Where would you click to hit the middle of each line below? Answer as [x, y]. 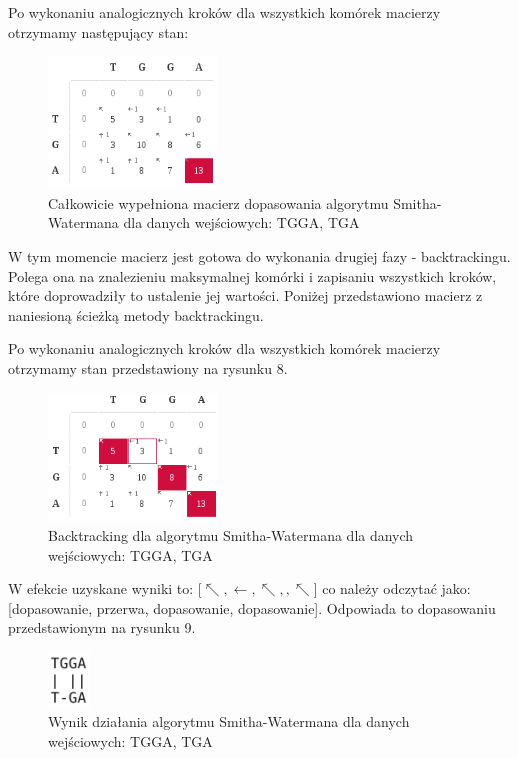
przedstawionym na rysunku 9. [102, 627]
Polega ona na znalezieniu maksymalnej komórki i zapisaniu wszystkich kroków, [252, 275]
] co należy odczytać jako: [392, 588]
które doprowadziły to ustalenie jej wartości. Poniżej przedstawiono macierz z [245, 295]
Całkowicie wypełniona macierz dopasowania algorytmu [218, 202]
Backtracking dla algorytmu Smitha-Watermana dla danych [231, 534]
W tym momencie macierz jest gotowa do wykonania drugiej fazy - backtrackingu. [259, 256]
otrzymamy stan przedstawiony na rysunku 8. [148, 367]
